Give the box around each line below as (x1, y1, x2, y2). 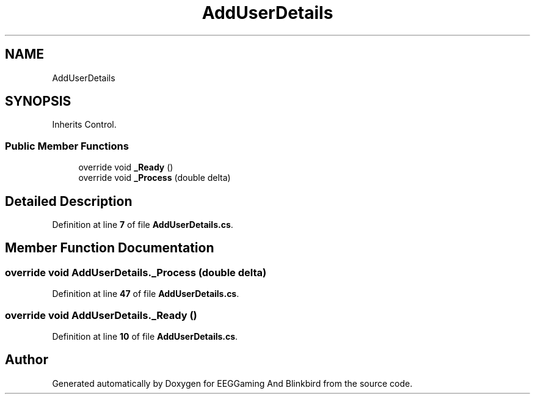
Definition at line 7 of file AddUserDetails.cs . (52, 219, 233, 230)
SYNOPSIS (5, 93, 71, 109)
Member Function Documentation (5, 240, 214, 256)
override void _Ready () (78, 162, 173, 173)
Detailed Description (5, 193, 133, 209)
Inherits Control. (52, 119, 117, 130)
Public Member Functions (5, 139, 129, 152)
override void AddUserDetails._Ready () (5, 309, 197, 321)
